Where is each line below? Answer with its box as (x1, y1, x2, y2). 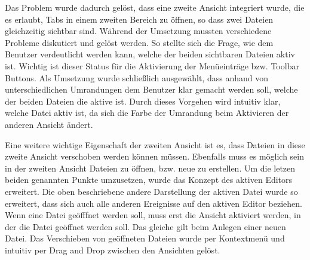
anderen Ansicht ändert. (5, 118, 93, 130)
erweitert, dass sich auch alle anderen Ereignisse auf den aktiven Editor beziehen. (5, 197, 302, 209)
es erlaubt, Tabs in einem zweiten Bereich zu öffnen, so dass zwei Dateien (5, 13, 274, 25)
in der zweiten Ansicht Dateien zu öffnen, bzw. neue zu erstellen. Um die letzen (5, 161, 296, 174)
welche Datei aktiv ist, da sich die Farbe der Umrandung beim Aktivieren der (5, 106, 289, 119)
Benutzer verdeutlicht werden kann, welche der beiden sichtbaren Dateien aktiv (5, 48, 295, 60)
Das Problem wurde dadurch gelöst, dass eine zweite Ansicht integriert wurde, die (5, 1, 305, 13)
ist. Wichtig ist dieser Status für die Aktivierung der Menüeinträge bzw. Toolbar (5, 59, 299, 72)
